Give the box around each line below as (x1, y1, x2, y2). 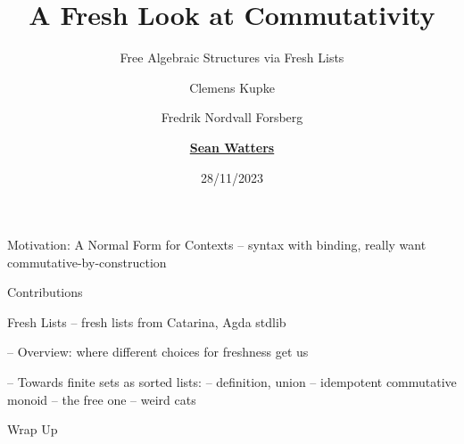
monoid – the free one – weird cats (7, 390, 196, 408)
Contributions (7, 283, 83, 301)
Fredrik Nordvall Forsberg (161, 108, 303, 127)
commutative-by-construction (7, 252, 167, 271)
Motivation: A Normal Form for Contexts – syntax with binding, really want (7, 235, 427, 254)
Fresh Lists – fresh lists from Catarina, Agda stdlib (7, 312, 286, 331)
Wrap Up (7, 420, 58, 439)
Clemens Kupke (189, 78, 275, 96)
